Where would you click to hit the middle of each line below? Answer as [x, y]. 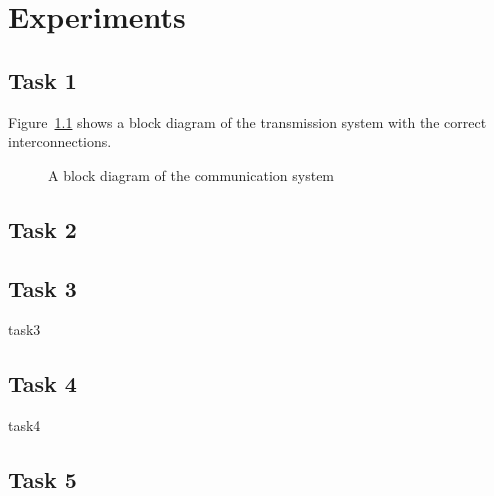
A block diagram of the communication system [191, 174]
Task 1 [42, 79]
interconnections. [60, 141]
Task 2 [42, 228]
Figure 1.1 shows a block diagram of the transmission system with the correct [247, 121]
